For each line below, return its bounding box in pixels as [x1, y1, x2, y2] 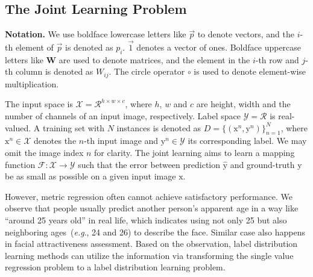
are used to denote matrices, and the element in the [58, 53, 250, 66]
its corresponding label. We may [188, 134, 307, 147]
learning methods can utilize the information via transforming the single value [5, 249, 294, 261]
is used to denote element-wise [194, 65, 306, 78]
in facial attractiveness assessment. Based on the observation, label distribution [5, 237, 298, 250]
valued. [5, 121, 31, 134]
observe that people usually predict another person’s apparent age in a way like [5, 202, 299, 214]
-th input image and [84, 134, 159, 147]
